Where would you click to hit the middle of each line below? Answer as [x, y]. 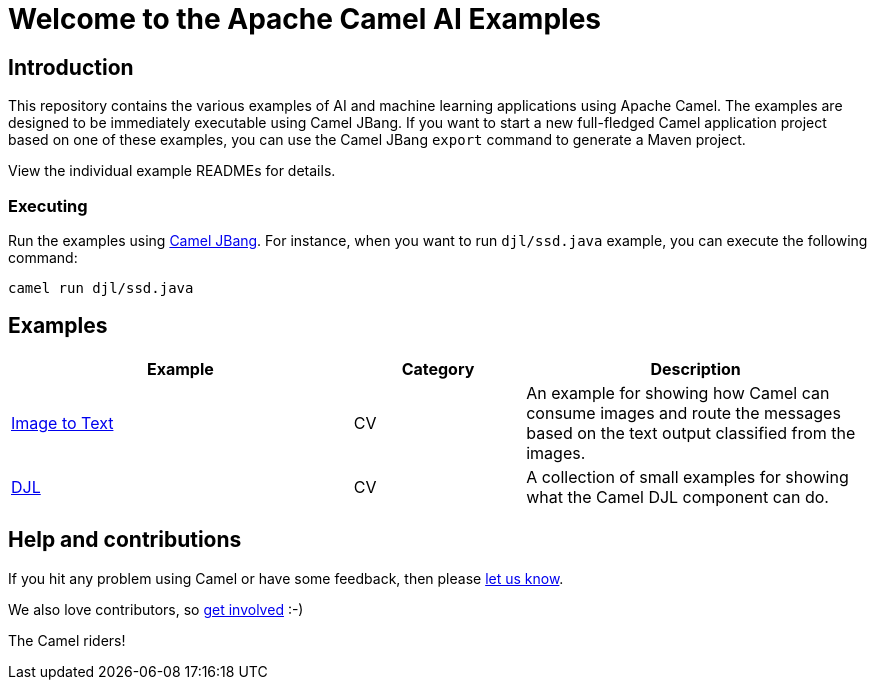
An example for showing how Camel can [678, 392]
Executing [48, 205]
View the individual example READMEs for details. [172, 171]
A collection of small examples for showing [687, 476]
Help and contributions [125, 540]
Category [438, 368]
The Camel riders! [67, 640]
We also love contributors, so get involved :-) [156, 609]
